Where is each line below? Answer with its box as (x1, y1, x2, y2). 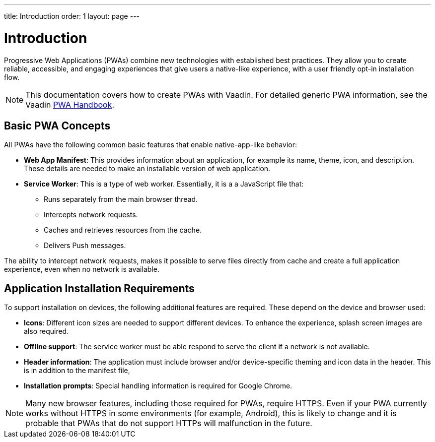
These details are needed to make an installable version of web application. (24, 164, 271, 173)
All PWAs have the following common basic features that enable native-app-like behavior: (4, 140, 297, 149)
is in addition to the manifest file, (24, 366, 130, 375)
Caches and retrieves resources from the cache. (44, 226, 202, 235)
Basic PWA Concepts (4, 119, 111, 132)
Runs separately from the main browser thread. (44, 195, 198, 204)
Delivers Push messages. (44, 241, 126, 250)
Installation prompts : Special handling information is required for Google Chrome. (24, 381, 292, 390)
